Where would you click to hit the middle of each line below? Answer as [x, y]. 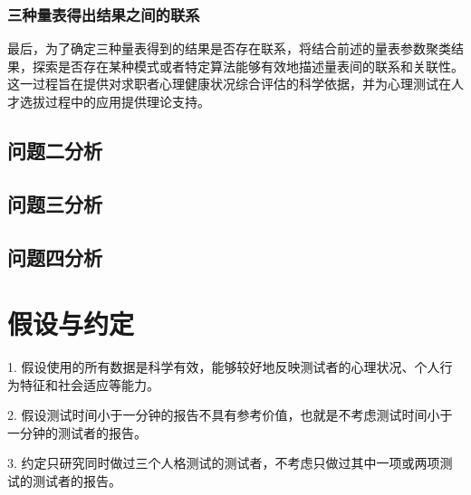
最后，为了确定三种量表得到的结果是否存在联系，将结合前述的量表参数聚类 [229, 48]
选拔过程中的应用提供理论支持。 [115, 101]
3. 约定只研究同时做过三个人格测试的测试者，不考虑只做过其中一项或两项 [224, 463]
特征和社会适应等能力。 [89, 384]
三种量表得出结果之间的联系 [104, 14]
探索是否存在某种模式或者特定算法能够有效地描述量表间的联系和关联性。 [248, 66]
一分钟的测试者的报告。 [77, 432]
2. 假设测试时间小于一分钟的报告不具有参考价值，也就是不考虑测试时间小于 [230, 415]
